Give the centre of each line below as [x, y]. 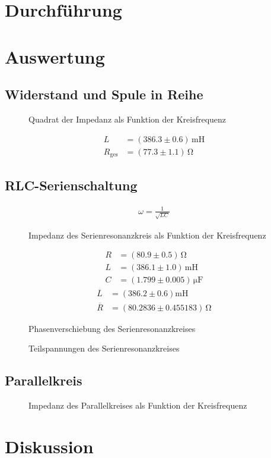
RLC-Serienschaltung [71, 185]
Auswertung [55, 56]
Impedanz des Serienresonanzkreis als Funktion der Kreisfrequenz [147, 235]
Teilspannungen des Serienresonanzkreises [104, 348]
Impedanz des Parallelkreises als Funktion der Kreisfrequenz [138, 405]
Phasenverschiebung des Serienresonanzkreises [112, 328]
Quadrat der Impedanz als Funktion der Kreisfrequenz [127, 119]
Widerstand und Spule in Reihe [104, 94]
